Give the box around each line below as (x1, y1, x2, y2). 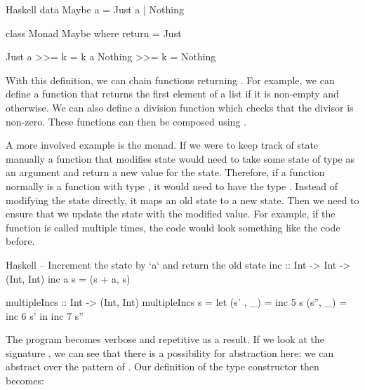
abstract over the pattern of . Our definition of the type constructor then (6, 359, 319, 374)
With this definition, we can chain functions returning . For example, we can (6, 72, 335, 87)
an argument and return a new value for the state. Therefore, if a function (6, 165, 325, 180)
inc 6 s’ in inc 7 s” (6, 308, 84, 323)
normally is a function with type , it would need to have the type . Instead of (6, 178, 338, 193)
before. (6, 234, 35, 248)
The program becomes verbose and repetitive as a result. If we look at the (6, 332, 324, 347)
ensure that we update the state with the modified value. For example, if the (6, 206, 336, 221)
